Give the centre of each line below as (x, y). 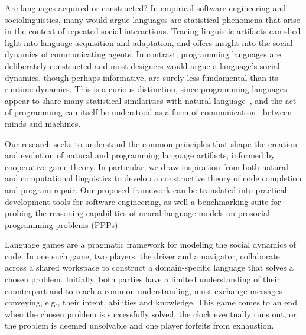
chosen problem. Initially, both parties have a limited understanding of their (142, 279)
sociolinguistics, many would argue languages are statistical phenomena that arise (152, 19)
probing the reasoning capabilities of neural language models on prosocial (137, 213)
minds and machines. (43, 123)
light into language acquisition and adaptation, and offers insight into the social (149, 42)
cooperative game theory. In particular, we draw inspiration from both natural (147, 166)
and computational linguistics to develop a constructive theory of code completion (153, 178)
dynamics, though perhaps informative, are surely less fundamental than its (141, 77)
